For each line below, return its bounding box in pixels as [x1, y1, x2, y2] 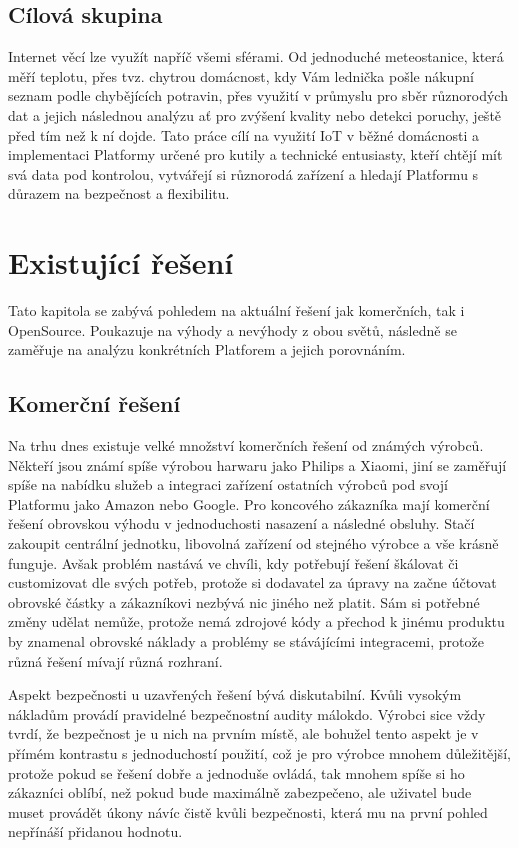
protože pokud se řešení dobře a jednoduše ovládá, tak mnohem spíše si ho [8, 762, 465, 783]
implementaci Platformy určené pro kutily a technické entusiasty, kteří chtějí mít [8, 144, 503, 165]
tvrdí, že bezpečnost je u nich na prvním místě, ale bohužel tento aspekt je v [8, 723, 479, 744]
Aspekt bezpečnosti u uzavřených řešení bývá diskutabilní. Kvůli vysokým [8, 684, 462, 705]
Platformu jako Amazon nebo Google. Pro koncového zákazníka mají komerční [8, 493, 490, 514]
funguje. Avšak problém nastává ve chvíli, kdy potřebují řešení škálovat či [8, 552, 459, 573]
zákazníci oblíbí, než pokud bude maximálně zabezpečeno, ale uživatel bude [8, 782, 472, 803]
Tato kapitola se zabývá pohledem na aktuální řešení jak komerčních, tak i [8, 300, 465, 321]
